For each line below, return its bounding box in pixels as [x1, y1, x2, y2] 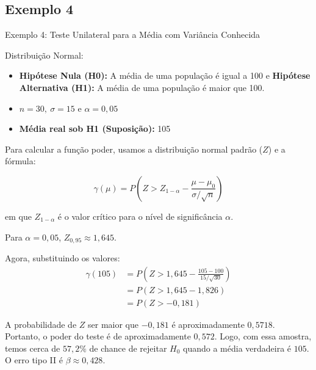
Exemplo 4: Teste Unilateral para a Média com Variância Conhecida [5, 28, 260, 41]
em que [5, 209, 32, 222]
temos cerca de [5, 341, 60, 354]
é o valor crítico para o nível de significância [57, 209, 223, 222]
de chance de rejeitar [89, 341, 167, 354]
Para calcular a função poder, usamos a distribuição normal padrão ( [5, 142, 263, 155]
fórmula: [5, 154, 36, 167]
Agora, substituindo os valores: [5, 252, 120, 264]
